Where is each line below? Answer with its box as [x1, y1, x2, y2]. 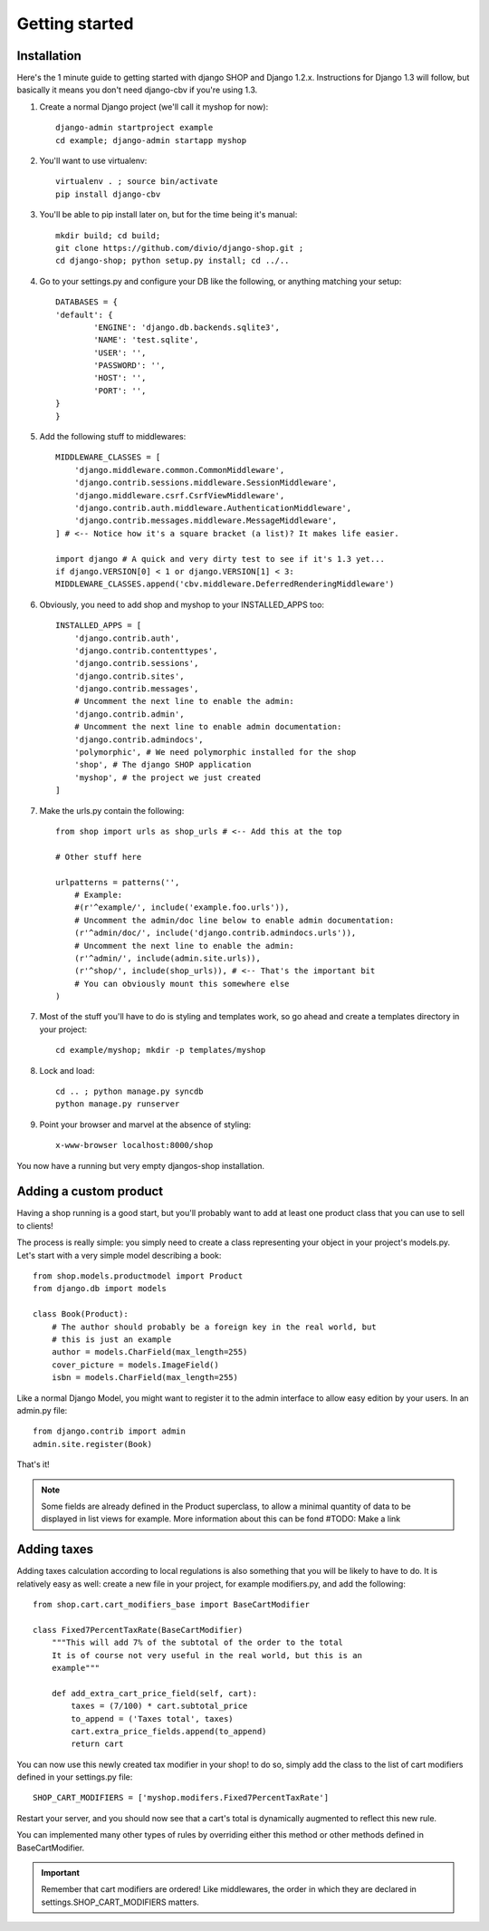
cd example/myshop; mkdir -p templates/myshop [55, 1045, 266, 1056]
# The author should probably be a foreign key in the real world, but [51, 1321, 377, 1332]
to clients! [16, 1220, 53, 1231]
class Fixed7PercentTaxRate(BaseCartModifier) [33, 1625, 244, 1635]
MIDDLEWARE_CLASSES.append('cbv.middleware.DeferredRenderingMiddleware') [55, 579, 395, 589]
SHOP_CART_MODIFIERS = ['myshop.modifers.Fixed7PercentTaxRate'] [33, 1792, 330, 1803]
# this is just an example [51, 1335, 172, 1345]
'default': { [55, 309, 113, 320]
